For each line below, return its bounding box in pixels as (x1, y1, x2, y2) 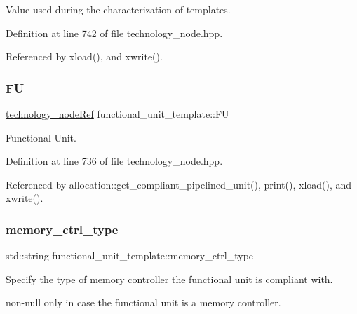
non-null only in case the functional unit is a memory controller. (6, 295, 281, 310)
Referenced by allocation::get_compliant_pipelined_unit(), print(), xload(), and (6, 177, 352, 191)
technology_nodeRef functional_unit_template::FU (6, 107, 229, 121)
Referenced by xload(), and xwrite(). (6, 49, 163, 64)
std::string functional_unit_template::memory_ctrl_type (6, 248, 254, 263)
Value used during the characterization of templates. (6, 2, 231, 16)
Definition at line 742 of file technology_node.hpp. (6, 25, 223, 40)
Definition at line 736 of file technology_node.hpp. (6, 153, 223, 168)
